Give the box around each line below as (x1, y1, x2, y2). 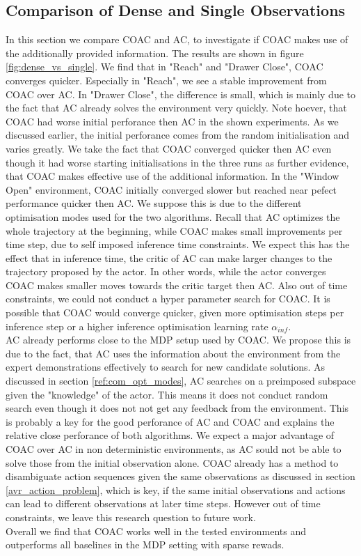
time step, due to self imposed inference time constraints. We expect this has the (6, 237, 350, 252)
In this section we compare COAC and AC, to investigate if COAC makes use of (6, 32, 348, 47)
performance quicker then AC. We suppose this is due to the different (6, 196, 302, 210)
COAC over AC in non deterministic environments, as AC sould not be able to (6, 442, 342, 456)
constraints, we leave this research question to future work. (6, 509, 256, 524)
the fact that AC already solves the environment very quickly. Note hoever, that (6, 100, 347, 115)
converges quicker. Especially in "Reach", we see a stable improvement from (6, 72, 327, 87)
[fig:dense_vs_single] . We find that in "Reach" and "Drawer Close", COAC (6, 59, 323, 74)
